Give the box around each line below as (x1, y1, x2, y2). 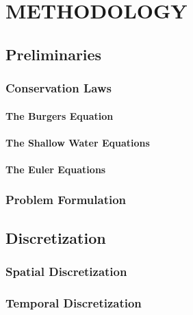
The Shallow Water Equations (5, 135, 150, 149)
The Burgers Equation (5, 108, 114, 123)
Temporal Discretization (5, 294, 142, 311)
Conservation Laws (5, 79, 112, 97)
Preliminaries (5, 43, 102, 64)
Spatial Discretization (5, 263, 127, 280)
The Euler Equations (5, 162, 106, 176)
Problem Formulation (5, 191, 127, 208)
